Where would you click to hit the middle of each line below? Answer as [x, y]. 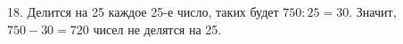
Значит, [376, 11]
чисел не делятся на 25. [157, 29]
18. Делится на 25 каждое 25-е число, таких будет [143, 11]
